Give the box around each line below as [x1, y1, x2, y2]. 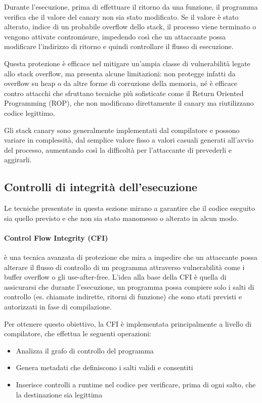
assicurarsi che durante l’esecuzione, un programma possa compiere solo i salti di [4, 281, 254, 292]
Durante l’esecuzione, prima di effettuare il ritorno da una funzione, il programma [4, 2, 258, 12]
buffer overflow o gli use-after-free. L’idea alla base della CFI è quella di [4, 272, 227, 282]
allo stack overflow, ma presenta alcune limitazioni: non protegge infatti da [4, 68, 236, 78]
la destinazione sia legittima [16, 389, 103, 399]
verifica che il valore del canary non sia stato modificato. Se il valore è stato [4, 11, 239, 22]
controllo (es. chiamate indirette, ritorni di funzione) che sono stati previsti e [4, 291, 242, 302]
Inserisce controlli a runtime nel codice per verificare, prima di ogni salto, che [16, 379, 256, 390]
